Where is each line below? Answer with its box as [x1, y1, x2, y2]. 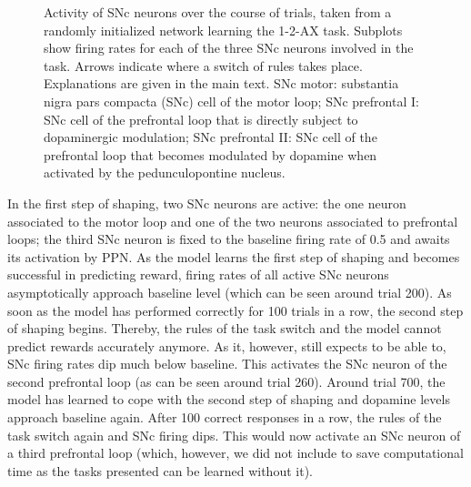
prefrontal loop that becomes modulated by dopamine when [44, 145, 377, 164]
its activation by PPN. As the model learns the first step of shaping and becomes [7, 247, 460, 266]
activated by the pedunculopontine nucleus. [44, 163, 286, 182]
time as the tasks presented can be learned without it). [7, 461, 313, 480]
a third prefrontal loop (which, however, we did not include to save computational [7, 443, 464, 462]
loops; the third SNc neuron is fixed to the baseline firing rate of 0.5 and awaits [7, 229, 450, 249]
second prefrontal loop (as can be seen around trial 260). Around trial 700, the [7, 371, 446, 391]
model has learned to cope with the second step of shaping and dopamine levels [7, 390, 450, 409]
